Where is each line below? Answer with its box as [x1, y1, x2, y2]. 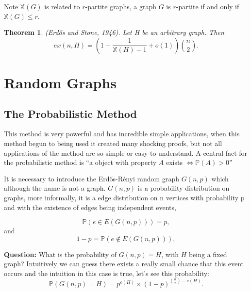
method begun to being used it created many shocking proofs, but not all [4, 138, 222, 148]
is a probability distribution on [137, 183, 230, 193]
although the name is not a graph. [4, 183, 106, 193]
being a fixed [188, 249, 227, 259]
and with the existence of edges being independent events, [4, 202, 176, 212]
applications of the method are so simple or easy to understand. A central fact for [4, 147, 248, 158]
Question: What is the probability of [4, 249, 117, 259]
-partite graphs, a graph [85, 1, 156, 11]
